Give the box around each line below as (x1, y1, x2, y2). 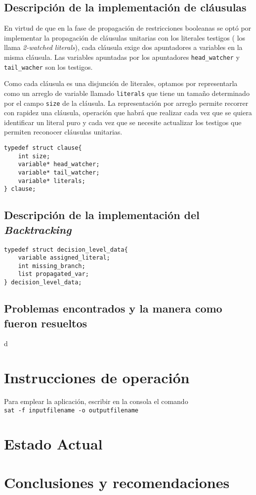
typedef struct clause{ (4, 144, 82, 151)
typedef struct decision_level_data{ (4, 246, 128, 253)
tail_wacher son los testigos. (4, 61, 93, 72)
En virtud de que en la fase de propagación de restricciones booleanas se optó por (4, 23, 252, 33)
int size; (18, 152, 50, 160)
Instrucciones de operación (4, 367, 190, 388)
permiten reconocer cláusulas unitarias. (4, 127, 123, 137)
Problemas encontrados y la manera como (4, 301, 222, 316)
